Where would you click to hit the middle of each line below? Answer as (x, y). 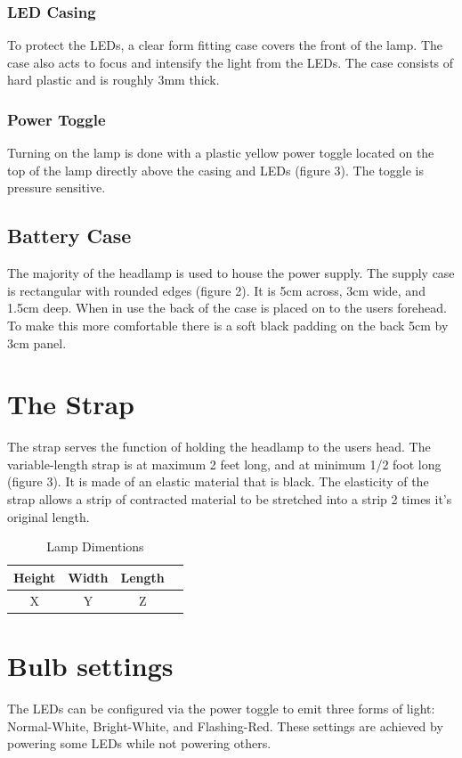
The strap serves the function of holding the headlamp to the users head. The (219, 447)
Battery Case (69, 236)
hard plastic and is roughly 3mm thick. (113, 80)
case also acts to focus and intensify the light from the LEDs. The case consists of (231, 62)
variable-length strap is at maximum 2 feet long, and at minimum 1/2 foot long (224, 464)
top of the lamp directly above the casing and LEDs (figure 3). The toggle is (215, 170)
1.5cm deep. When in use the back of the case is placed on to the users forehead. (227, 308)
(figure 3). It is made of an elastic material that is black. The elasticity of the (218, 481)
